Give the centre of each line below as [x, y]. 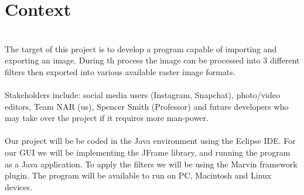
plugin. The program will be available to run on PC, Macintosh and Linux [138, 175]
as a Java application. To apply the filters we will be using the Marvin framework [151, 164]
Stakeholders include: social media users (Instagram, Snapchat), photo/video [142, 95]
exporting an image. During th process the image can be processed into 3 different [152, 60]
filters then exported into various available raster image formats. [120, 71]
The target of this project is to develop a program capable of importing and [141, 48]
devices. [19, 186]
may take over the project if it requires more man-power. [107, 118]
